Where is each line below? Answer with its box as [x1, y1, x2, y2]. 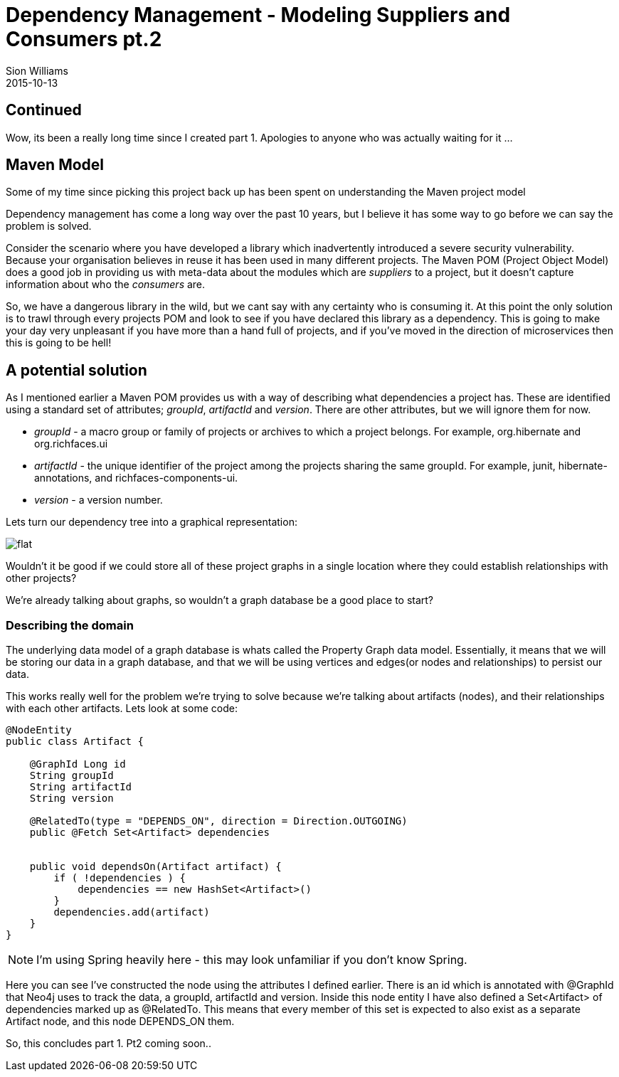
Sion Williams [6, 64, 68, 77]
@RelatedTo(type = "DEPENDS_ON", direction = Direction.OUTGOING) [29, 815, 408, 827]
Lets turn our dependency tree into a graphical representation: [6, 516, 297, 529]
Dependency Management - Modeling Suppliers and [6, 3, 511, 27]
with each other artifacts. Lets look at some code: [6, 702, 238, 715]
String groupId [29, 770, 114, 782]
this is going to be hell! [6, 336, 112, 349]
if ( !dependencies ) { [53, 872, 186, 884]
